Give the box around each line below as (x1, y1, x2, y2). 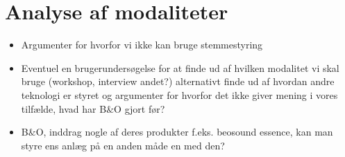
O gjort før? (114, 101, 165, 116)
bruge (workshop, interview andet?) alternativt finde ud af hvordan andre (21, 74, 335, 89)
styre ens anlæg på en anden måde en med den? (21, 138, 225, 152)
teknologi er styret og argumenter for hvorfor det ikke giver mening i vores (21, 87, 338, 102)
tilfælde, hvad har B (21, 101, 107, 116)
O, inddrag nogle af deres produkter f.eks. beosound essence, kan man (35, 124, 333, 139)
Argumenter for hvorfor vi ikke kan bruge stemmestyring (21, 37, 263, 52)
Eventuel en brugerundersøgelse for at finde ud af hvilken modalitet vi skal (21, 60, 339, 75)
